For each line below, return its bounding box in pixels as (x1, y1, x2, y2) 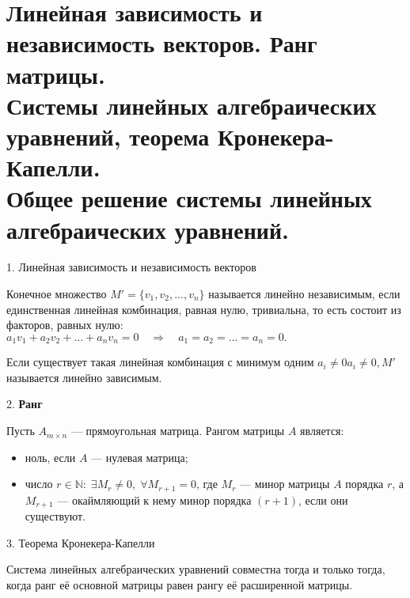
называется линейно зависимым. (6, 369, 162, 385)
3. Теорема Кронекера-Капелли (6, 534, 155, 551)
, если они (298, 491, 348, 508)
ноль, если (25, 448, 76, 465)
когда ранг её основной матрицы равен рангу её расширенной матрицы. (6, 576, 353, 592)
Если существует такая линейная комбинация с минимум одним (6, 354, 314, 370)
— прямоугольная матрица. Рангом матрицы (70, 422, 285, 439)
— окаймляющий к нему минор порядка (57, 491, 252, 508)
